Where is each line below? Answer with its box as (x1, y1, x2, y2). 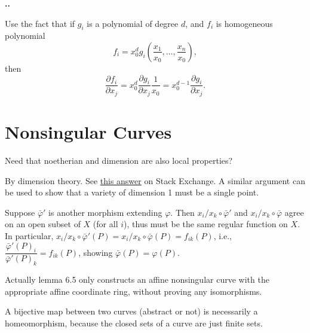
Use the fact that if (5, 17, 75, 29)
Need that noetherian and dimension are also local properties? (5, 154, 233, 166)
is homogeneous (216, 17, 273, 29)
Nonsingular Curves (5, 120, 172, 144)
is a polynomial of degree (87, 17, 179, 29)
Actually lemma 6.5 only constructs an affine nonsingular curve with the (5, 273, 269, 286)
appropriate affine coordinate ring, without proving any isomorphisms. (5, 285, 262, 297)
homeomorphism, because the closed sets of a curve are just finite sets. (5, 316, 263, 329)
